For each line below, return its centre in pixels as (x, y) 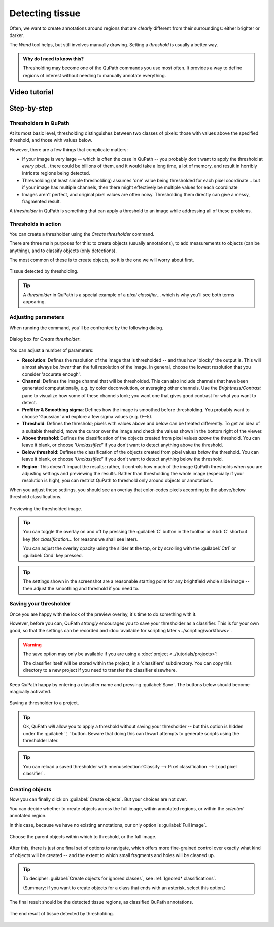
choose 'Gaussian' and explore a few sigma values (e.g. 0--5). (87, 416)
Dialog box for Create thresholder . (45, 339)
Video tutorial (31, 92)
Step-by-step (31, 108)
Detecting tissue (45, 13)
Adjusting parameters (37, 317)
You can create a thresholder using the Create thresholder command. (82, 234)
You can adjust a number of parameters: (52, 350)
